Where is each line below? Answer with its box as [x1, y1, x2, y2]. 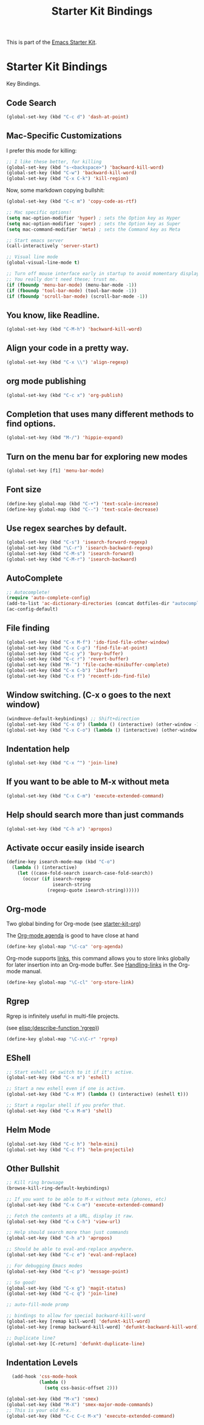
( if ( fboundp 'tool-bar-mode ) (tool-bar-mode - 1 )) [6, 287, 137, 293]
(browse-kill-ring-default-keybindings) [6, 1185, 110, 1191]
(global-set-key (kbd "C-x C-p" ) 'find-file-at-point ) [6, 645, 148, 651]
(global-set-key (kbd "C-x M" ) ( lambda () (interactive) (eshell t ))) [6, 1091, 189, 1098]
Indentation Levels [6, 1357, 78, 1368]
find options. [6, 418, 56, 429]
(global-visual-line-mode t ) [6, 260, 80, 266]
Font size [6, 485, 41, 495]
